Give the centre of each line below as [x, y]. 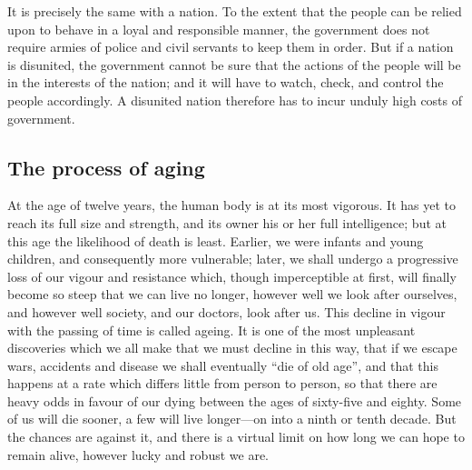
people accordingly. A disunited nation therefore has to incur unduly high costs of [235, 100]
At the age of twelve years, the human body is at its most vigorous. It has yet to [231, 205]
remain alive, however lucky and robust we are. [138, 454]
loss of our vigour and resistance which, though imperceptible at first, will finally [232, 276]
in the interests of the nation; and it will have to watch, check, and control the [226, 82]
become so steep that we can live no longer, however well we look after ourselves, [232, 294]
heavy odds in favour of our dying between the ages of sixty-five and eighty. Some [235, 400]
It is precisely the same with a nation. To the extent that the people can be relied [235, 11]
